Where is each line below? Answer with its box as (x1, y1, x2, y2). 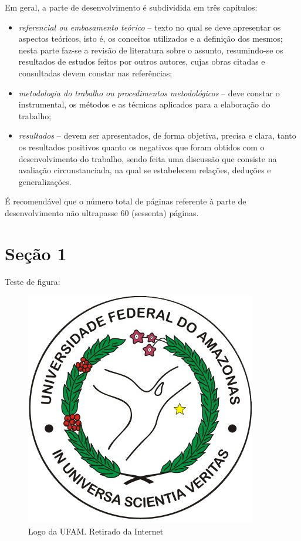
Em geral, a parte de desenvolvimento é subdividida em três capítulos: (5, 1, 258, 13)
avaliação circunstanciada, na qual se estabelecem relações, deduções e (18, 164, 271, 176)
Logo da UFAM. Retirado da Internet (28, 525, 164, 537)
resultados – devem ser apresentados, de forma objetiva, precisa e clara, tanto (18, 129, 296, 142)
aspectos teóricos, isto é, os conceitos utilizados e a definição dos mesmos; (18, 32, 283, 45)
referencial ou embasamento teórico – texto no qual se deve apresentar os (18, 21, 281, 33)
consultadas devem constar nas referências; (18, 66, 173, 79)
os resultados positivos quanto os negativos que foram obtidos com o (18, 140, 265, 153)
